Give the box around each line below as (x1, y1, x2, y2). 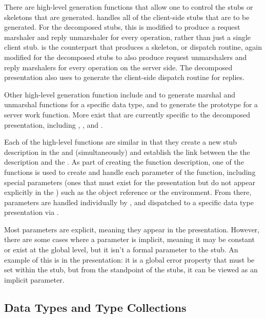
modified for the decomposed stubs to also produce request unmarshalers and (4, 51, 247, 62)
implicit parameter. (4, 274, 65, 285)
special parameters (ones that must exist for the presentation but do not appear (4, 176, 255, 187)
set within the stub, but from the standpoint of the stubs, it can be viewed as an (4, 264, 258, 275)
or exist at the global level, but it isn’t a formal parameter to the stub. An (4, 244, 238, 255)
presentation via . (4, 207, 59, 217)
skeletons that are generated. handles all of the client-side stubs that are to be (4, 11, 250, 22)
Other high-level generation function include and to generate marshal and (4, 89, 235, 100)
